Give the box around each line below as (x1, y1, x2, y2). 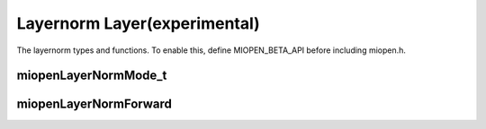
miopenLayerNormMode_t (16, 68, 167, 83)
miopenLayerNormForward (16, 97, 173, 112)
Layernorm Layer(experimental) (16, 13, 260, 33)
